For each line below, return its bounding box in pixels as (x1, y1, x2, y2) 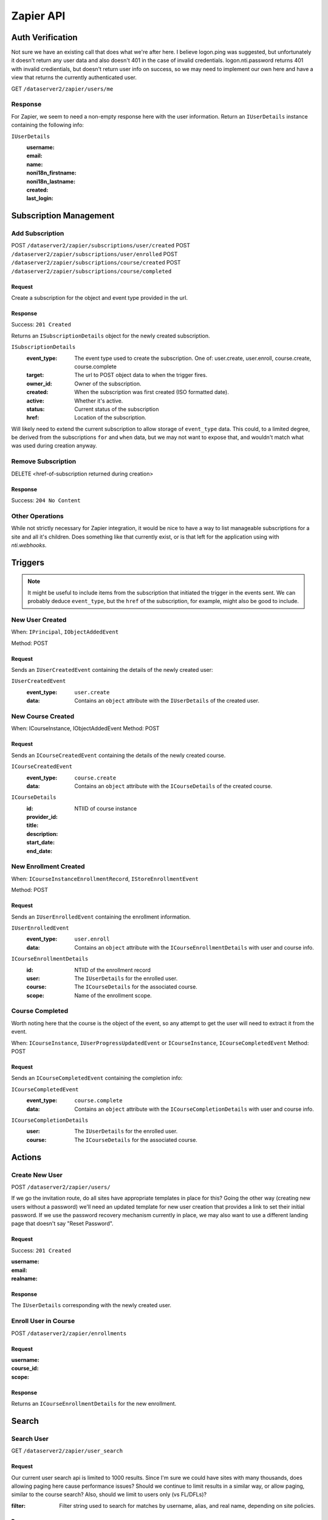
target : (26, 371, 44, 379)
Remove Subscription (11, 457, 77, 466)
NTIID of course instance (74, 804, 137, 812)
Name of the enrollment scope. (74, 992, 152, 999)
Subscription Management (11, 210, 115, 221)
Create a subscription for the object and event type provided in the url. (11, 294, 188, 301)
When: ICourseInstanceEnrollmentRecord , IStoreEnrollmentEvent (11, 875, 199, 882)
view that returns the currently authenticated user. (11, 74, 137, 81)
